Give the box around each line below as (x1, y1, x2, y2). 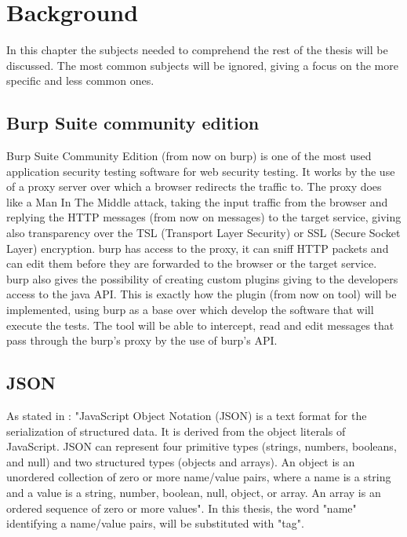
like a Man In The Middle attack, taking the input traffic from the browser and (6, 193, 388, 210)
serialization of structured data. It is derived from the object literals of (6, 422, 346, 439)
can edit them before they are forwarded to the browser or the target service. (6, 255, 377, 272)
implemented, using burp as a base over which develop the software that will (6, 301, 374, 318)
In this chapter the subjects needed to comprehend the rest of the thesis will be (6, 42, 388, 58)
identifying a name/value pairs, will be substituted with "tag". (6, 515, 304, 532)
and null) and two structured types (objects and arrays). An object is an (6, 453, 355, 469)
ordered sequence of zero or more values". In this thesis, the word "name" (6, 499, 357, 516)
